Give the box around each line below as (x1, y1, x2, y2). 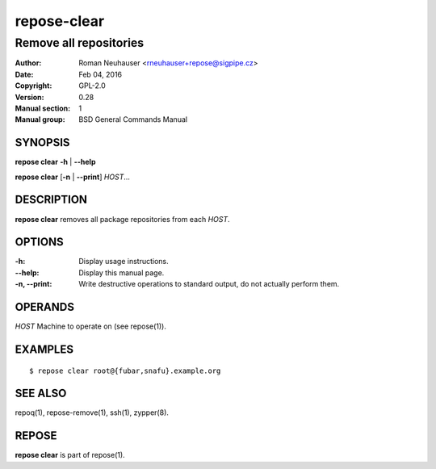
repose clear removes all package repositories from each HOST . (15, 214, 230, 224)
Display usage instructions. (78, 257, 169, 266)
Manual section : (15, 103, 71, 113)
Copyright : (15, 81, 52, 90)
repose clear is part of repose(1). (15, 450, 125, 460)
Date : (15, 69, 34, 79)
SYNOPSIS (15, 136, 70, 149)
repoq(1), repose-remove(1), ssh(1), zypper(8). (15, 408, 170, 417)
